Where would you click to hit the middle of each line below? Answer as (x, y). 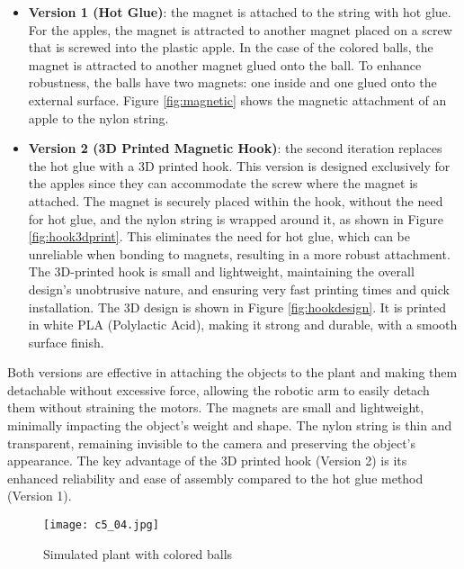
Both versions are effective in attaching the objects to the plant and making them (232, 372)
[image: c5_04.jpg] (101, 525)
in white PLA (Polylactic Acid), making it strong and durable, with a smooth (243, 325)
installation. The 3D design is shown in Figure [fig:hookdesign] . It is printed (237, 307)
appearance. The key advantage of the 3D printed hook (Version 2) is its (207, 461)
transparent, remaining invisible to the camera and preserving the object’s (212, 443)
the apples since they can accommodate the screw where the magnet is (223, 183)
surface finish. (66, 342)
